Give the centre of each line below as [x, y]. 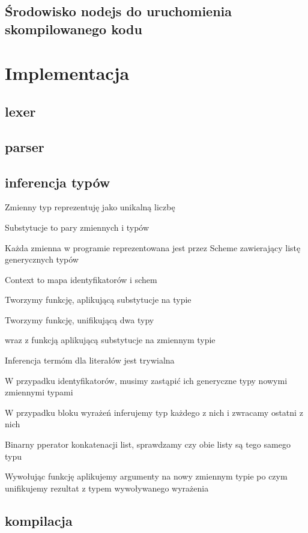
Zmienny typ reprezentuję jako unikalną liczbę [90, 207]
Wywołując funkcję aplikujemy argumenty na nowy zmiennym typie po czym [146, 476]
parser [25, 146]
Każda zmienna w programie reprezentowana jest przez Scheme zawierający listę [153, 247]
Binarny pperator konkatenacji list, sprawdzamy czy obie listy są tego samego [148, 444]
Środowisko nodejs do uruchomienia [119, 11]
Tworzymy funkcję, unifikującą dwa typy [80, 319]
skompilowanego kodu [74, 29]
